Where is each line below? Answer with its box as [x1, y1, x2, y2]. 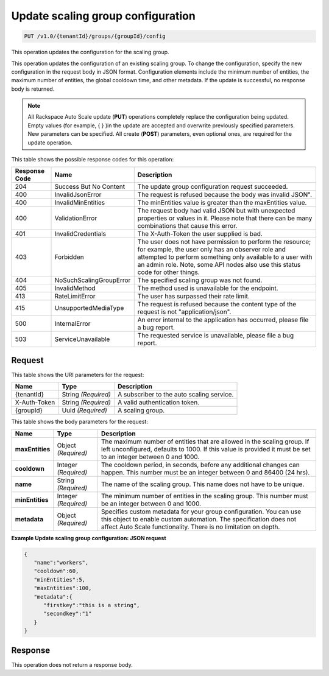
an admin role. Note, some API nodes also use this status [137, 261, 301, 269]
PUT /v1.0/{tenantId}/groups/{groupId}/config [24, 33, 166, 40]
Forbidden [54, 253, 85, 261]
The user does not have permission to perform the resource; [137, 238, 311, 246]
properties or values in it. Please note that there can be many [137, 214, 313, 222]
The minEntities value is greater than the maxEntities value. [137, 199, 307, 207]
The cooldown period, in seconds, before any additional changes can [101, 460, 300, 469]
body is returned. [11, 85, 55, 93]
